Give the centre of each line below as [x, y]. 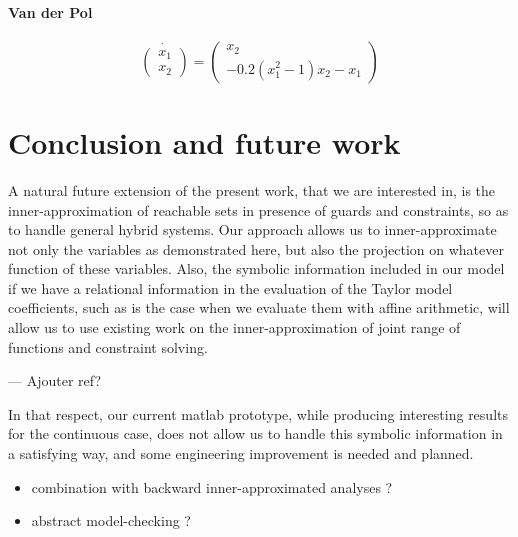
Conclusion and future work [204, 141]
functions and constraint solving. [108, 346]
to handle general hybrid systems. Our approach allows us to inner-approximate [252, 229]
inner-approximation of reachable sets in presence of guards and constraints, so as [258, 209]
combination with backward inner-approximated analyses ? [212, 486]
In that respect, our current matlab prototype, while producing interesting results [258, 413]
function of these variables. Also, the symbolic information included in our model [256, 268]
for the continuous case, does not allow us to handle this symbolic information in [255, 433]
